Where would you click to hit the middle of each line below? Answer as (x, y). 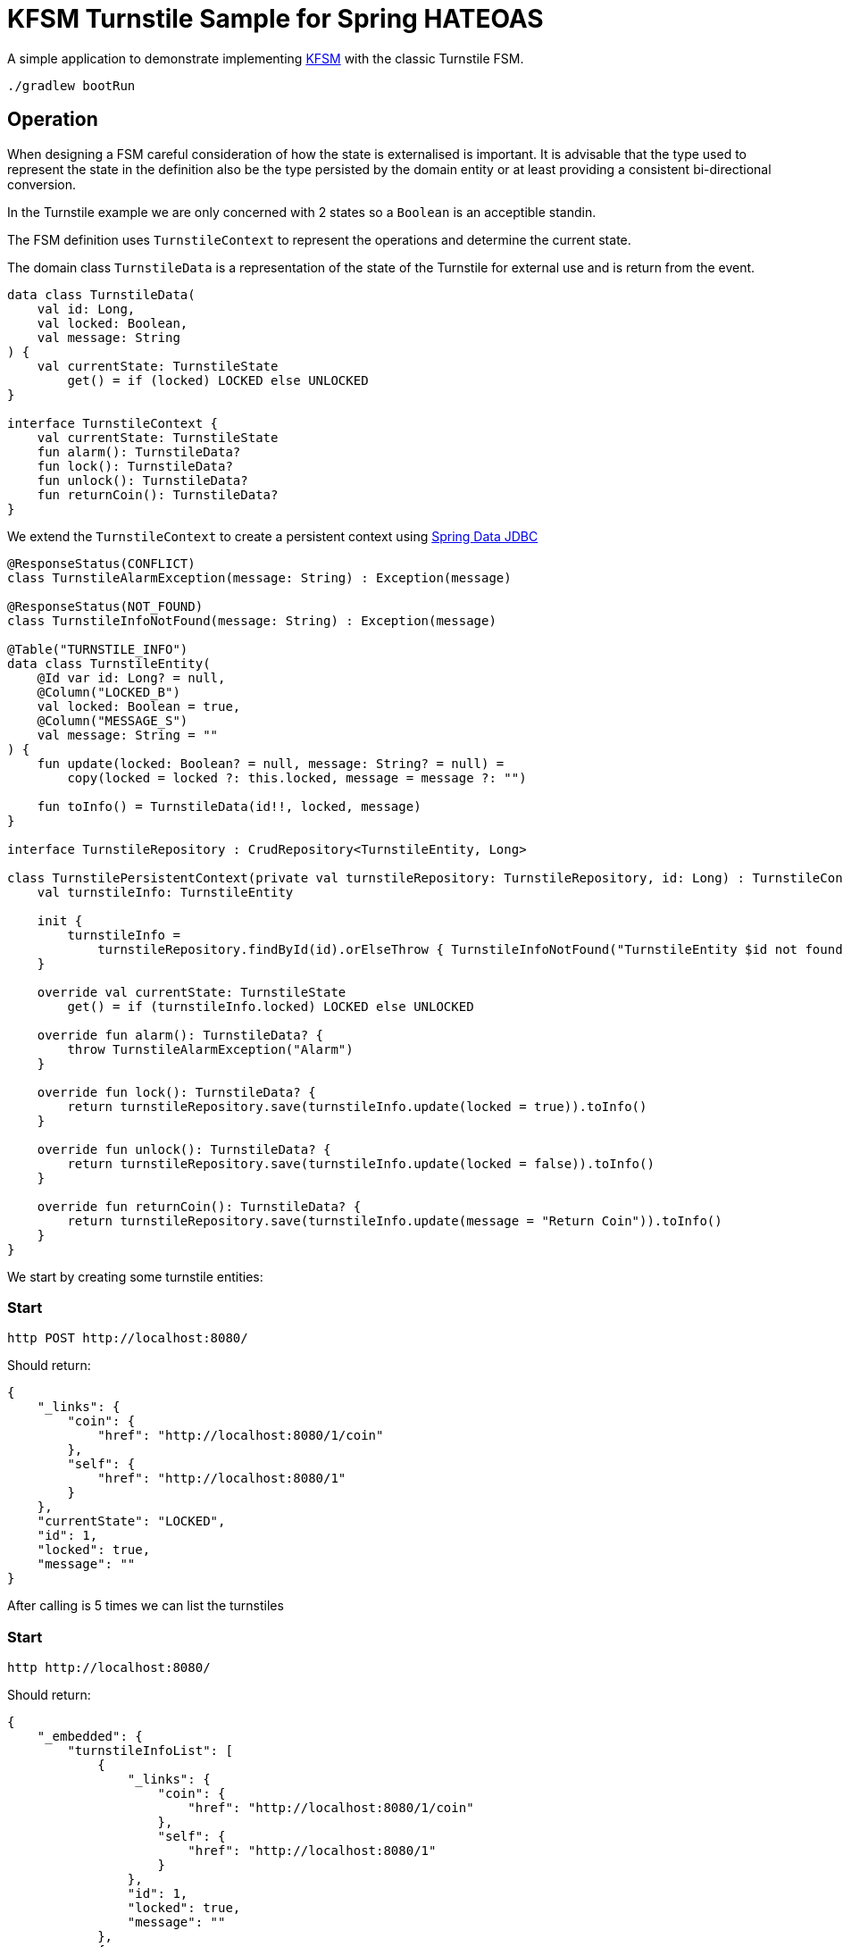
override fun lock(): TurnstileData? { (176, 1092)
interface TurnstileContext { (113, 423)
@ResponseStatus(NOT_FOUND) (105, 606)
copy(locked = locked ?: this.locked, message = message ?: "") (297, 777)
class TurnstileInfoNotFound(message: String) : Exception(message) (252, 620)
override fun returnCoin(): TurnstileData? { (199, 1206)
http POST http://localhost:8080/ (128, 1338)
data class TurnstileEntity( (109, 663)
